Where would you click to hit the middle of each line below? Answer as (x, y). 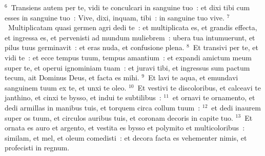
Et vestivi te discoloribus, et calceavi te (199, 87)
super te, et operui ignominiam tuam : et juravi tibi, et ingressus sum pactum (127, 67)
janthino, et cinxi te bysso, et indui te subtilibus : (83, 97)
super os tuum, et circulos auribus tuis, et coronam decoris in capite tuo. (119, 117)
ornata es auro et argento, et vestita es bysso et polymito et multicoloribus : (125, 128)
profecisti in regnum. (37, 148)
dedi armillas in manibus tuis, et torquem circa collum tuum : (103, 107)
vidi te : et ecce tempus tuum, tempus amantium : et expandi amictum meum (128, 57)
